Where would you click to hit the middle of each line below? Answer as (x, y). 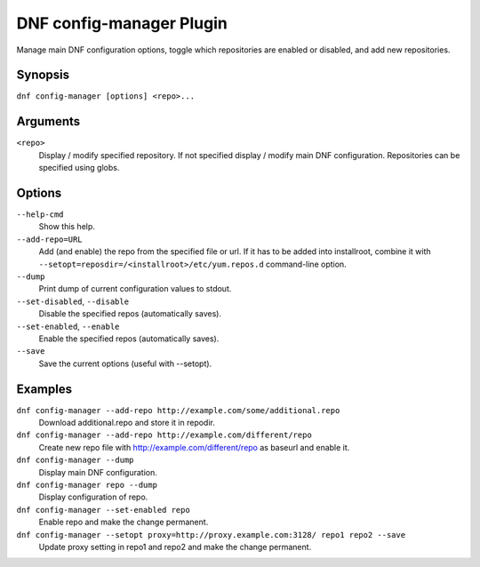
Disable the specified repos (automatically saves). (130, 314)
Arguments (48, 121)
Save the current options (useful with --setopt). (125, 363)
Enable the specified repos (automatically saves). (129, 339)
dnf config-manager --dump (75, 460)
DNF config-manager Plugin (122, 23)
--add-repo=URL (50, 239)
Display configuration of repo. (93, 497)
